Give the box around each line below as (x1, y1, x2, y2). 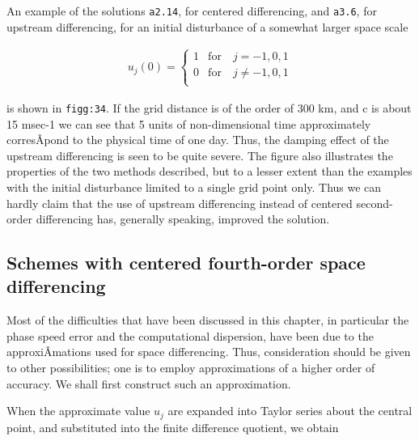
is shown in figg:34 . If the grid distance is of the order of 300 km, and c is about (6, 99, 412, 116)
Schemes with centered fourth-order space (6, 250, 366, 275)
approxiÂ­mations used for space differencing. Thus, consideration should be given (6, 343, 411, 360)
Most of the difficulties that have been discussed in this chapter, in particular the (6, 312, 409, 329)
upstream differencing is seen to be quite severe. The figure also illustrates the (6, 146, 393, 163)
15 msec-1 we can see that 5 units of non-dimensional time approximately (6, 115, 371, 132)
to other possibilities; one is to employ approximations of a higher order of (6, 359, 375, 376)
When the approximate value (6, 402, 150, 419)
